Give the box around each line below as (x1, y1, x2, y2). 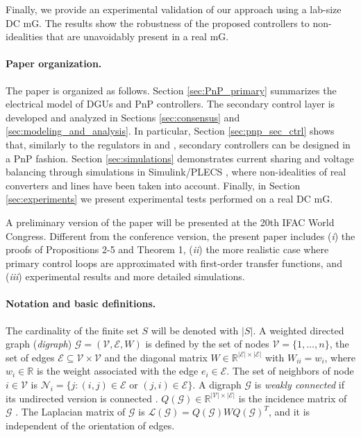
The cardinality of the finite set (6, 323, 139, 337)
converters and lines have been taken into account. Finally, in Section (6, 178, 301, 192)
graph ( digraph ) (6, 336, 72, 351)
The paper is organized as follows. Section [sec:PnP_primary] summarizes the (6, 83, 337, 97)
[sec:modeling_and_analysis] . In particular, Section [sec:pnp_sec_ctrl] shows (6, 123, 335, 138)
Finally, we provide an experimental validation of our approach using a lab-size (6, 2, 342, 16)
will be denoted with (151, 323, 239, 337)
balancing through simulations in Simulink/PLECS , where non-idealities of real (6, 164, 346, 179)
